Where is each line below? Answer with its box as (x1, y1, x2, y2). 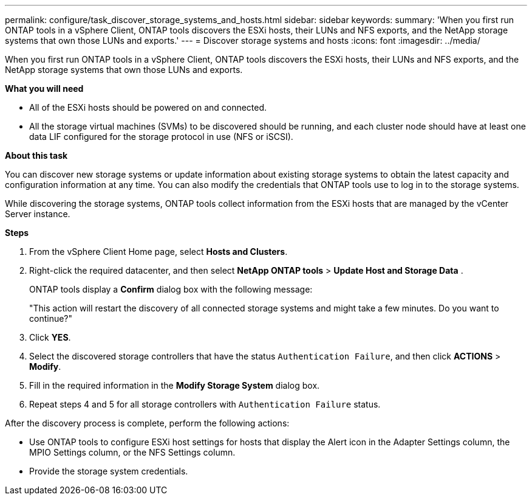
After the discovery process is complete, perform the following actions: (5, 418, 290, 428)
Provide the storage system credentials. (29, 466, 188, 476)
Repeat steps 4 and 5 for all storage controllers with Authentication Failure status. (29, 399, 381, 409)
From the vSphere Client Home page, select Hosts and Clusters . (29, 246, 288, 257)
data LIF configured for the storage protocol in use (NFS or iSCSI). (29, 131, 293, 142)
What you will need (5, 83, 84, 94)
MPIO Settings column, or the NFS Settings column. (29, 447, 236, 457)
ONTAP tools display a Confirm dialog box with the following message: (29, 284, 313, 294)
